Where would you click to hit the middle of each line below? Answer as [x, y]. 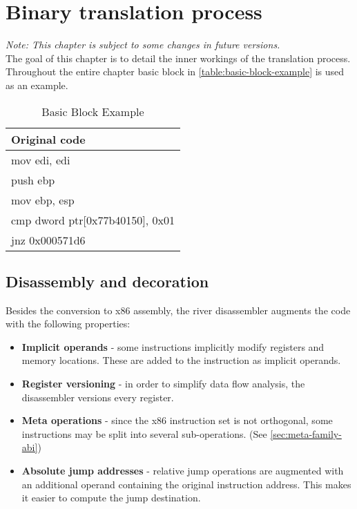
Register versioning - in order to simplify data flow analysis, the [163, 384]
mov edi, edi [41, 160]
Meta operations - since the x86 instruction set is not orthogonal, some [177, 420]
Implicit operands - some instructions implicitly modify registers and [173, 346]
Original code [48, 139]
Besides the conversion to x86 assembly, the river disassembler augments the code [178, 310]
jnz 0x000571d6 [48, 240]
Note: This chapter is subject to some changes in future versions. [143, 45]
